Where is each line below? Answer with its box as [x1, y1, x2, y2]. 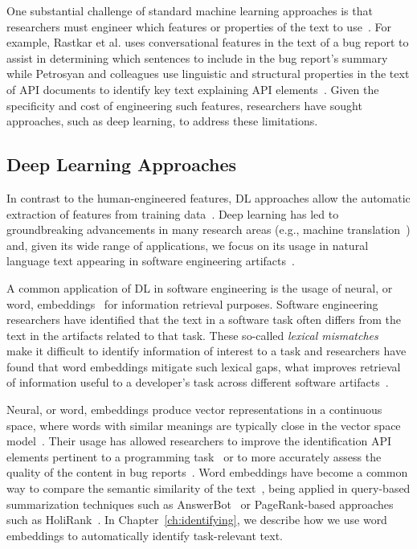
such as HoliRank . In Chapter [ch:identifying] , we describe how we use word [6, 511, 387, 528]
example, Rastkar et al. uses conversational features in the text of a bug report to [6, 34, 409, 51]
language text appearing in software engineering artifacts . [6, 252, 295, 269]
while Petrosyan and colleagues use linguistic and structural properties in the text [6, 65, 410, 82]
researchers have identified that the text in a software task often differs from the [6, 311, 401, 328]
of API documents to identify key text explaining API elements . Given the [6, 80, 379, 97]
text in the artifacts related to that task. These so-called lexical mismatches [6, 326, 378, 343]
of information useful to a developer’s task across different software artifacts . [6, 374, 389, 391]
